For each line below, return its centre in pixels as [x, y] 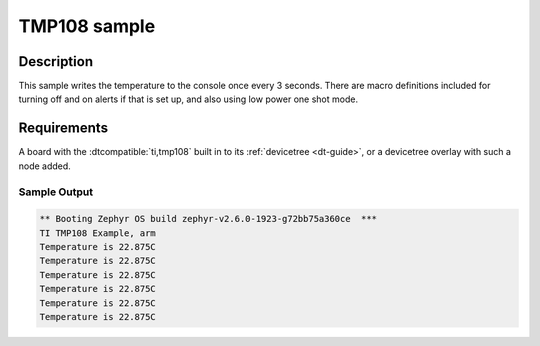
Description [56, 61]
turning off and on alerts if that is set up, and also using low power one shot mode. [188, 99]
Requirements [63, 128]
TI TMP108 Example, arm [98, 233]
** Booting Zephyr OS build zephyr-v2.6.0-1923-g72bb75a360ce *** [208, 219]
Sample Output [56, 192]
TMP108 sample [87, 26]
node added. [45, 166]
